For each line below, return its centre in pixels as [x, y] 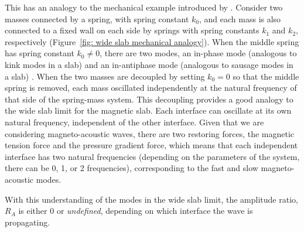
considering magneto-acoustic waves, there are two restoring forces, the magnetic [150, 133]
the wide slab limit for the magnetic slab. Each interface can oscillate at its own [148, 110]
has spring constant [40, 53]
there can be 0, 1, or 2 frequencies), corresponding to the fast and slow [131, 168]
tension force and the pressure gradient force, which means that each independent [151, 145]
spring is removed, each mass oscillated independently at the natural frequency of [151, 88]
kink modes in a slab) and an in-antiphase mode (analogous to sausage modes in [149, 64]
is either [33, 211]
